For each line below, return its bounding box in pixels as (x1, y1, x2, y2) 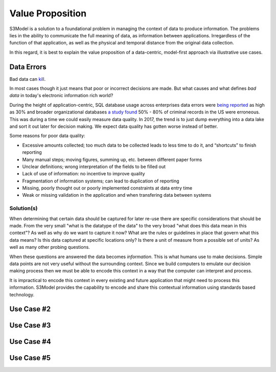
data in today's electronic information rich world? (9, 92, 113, 99)
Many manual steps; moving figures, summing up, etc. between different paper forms (22, 156, 202, 162)
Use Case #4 (9, 337, 51, 346)
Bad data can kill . (9, 76, 46, 82)
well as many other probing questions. (9, 244, 90, 250)
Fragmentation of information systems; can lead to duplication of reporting (22, 178, 179, 184)
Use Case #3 (9, 321, 51, 330)
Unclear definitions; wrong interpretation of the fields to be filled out (22, 164, 166, 170)
